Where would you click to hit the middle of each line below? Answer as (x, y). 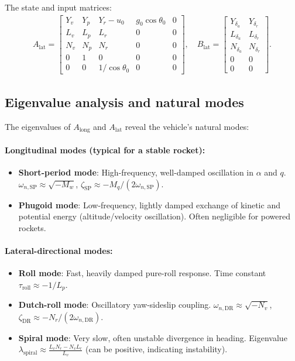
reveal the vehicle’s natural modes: (187, 126)
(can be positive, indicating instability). (156, 349)
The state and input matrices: (58, 7)
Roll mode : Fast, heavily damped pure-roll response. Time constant (142, 273)
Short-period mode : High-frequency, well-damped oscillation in (136, 172)
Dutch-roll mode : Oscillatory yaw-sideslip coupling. (115, 305)
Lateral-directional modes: (59, 250)
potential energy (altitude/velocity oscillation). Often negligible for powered (154, 216)
